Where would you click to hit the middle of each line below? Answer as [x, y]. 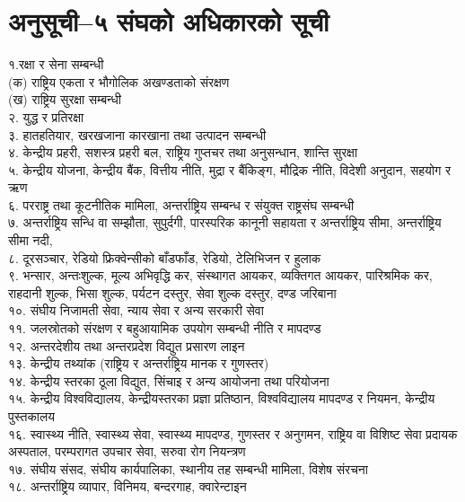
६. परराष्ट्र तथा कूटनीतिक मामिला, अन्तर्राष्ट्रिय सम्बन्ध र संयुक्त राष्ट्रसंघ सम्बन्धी [181, 204]
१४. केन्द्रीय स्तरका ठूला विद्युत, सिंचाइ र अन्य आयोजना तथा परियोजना [169, 380]
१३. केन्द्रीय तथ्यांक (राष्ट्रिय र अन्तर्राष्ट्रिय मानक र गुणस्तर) [139, 363]
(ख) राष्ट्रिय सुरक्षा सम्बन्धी [65, 99]
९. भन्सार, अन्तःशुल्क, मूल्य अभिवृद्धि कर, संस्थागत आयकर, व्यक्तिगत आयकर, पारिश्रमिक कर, [220, 275]
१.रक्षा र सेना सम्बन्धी [56, 64]
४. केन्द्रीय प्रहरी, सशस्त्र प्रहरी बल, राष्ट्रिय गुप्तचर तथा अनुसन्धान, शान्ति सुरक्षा [183, 152]
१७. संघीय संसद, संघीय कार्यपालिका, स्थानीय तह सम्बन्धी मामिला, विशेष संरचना [188, 468]
